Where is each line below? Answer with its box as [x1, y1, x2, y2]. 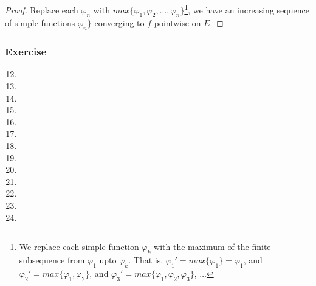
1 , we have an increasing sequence [184, 2, 309, 16]
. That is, [128, 253, 163, 266]
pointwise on [154, 16, 201, 29]
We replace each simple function [19, 240, 139, 253]
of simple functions [5, 16, 75, 29]
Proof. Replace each [5, 3, 78, 16]
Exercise [5, 44, 47, 59]
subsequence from [19, 253, 85, 266]
